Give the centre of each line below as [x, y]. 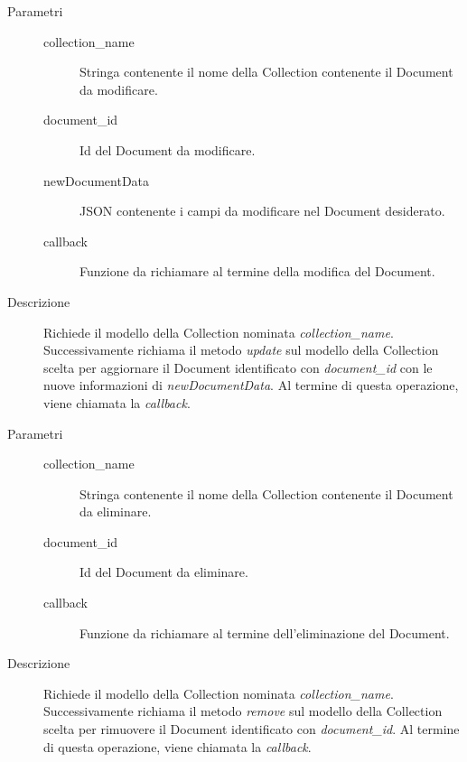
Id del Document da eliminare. [164, 572]
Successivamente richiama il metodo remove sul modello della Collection [243, 711]
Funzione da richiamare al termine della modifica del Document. [257, 271]
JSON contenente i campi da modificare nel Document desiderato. [262, 211]
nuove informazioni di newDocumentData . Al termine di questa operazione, [251, 385]
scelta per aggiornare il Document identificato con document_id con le [238, 367]
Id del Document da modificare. [168, 149]
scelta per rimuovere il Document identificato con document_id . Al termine [252, 729]
